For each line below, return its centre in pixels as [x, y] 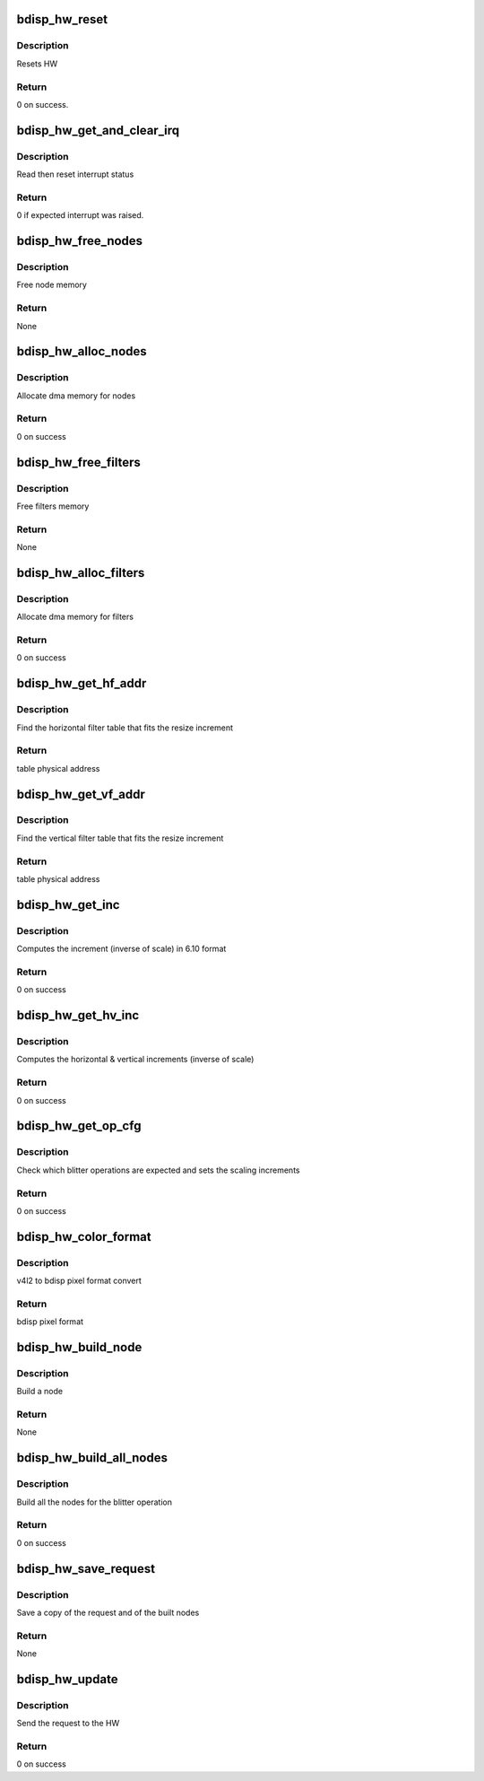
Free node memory [52, 285]
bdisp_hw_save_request [86, 1569]
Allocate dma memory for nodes [76, 396]
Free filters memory [53, 506]
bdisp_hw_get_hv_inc [78, 1015]
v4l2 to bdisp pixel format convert [79, 1281]
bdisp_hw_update [67, 1679]
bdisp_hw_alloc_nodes [82, 351]
